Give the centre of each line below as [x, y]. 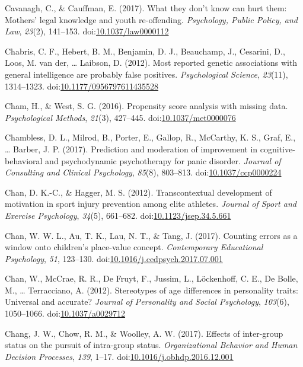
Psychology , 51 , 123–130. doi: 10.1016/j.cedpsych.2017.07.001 [114, 258]
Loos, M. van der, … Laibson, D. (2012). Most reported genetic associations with [151, 63]
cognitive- [278, 149]
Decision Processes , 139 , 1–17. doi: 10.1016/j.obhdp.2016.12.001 [119, 356]
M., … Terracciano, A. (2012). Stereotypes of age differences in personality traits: [151, 290]
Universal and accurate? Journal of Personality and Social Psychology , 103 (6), [147, 301]
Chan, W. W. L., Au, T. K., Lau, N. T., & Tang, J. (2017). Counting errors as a [151, 235]
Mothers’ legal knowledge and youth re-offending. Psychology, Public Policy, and [151, 19]
